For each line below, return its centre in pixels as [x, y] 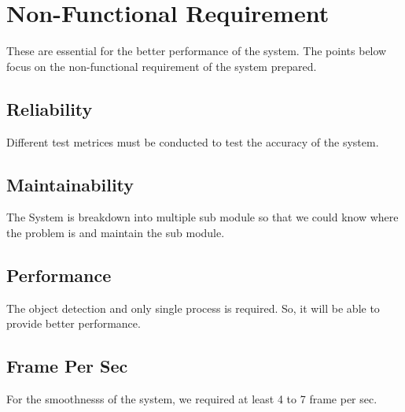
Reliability [50, 108]
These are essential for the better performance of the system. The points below [197, 51]
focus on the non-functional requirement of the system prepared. [162, 66]
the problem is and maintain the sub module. [116, 232]
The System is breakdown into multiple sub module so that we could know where [202, 217]
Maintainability [70, 184]
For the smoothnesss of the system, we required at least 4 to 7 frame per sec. [192, 399]
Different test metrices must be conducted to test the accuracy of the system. [193, 141]
